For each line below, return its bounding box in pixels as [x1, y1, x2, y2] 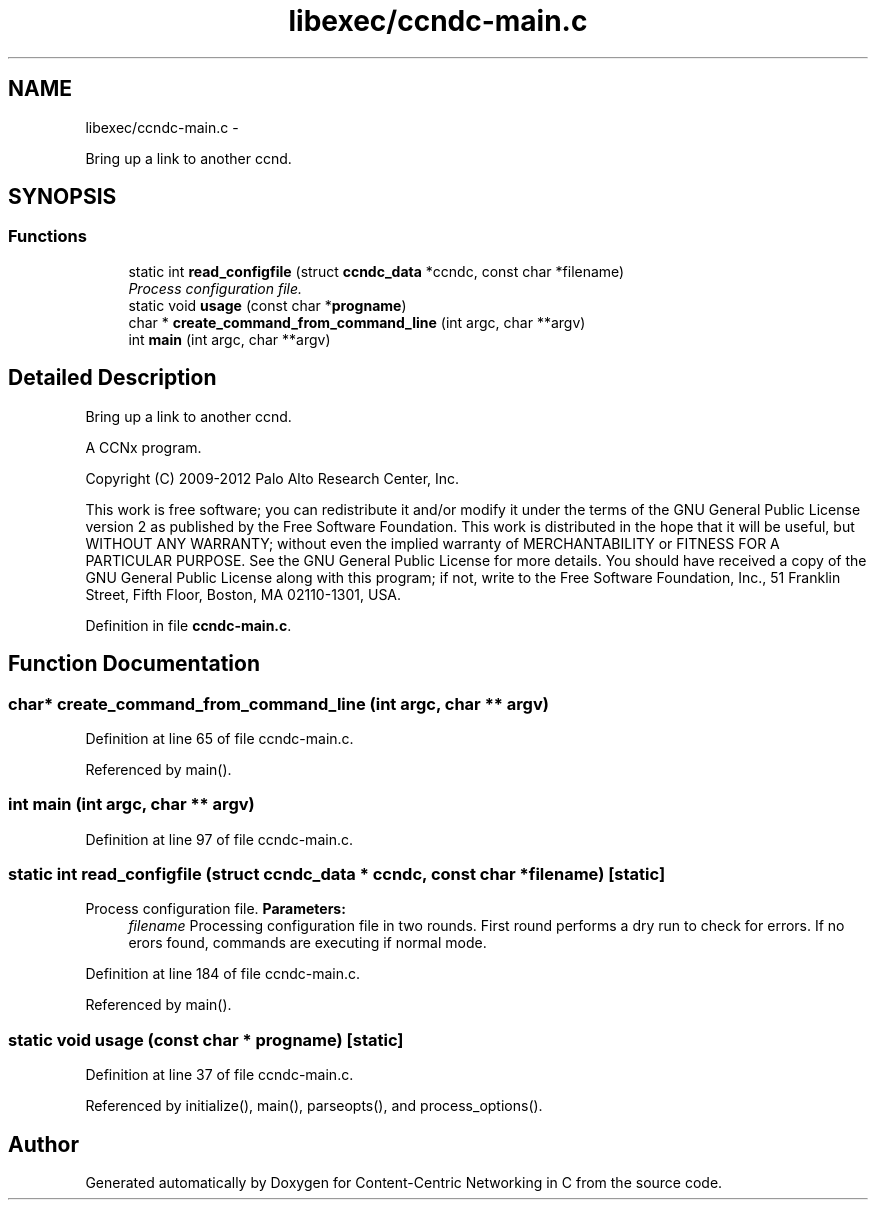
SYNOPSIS [8, 184, 117, 210]
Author [8, 1131, 79, 1157]
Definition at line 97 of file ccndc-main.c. [85, 830, 353, 848]
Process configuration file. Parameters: [85, 900, 346, 918]
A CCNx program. [85, 438, 202, 456]
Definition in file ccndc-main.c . [85, 616, 292, 634]
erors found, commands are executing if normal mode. [128, 934, 487, 952]
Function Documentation [8, 651, 260, 677]
